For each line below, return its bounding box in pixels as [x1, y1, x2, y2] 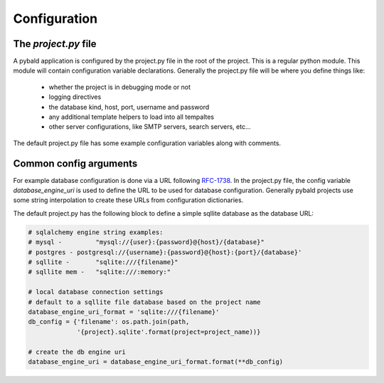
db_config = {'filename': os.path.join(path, [28, 318, 190, 326]
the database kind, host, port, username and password [48, 103, 210, 111]
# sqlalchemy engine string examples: [28, 228, 164, 236]
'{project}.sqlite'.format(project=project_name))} [77, 327, 261, 336]
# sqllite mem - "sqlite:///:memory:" [28, 268, 171, 276]
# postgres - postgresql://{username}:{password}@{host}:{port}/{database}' [28, 248, 302, 256]
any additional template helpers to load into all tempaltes [48, 112, 215, 121]
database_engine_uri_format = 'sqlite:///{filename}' [28, 308, 220, 316]
